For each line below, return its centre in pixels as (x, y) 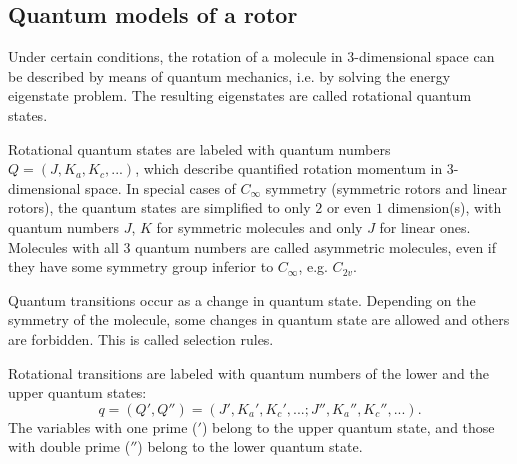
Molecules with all (63, 246)
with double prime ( (69, 446)
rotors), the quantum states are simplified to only (159, 207)
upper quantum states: (77, 392)
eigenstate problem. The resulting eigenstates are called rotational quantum (240, 95)
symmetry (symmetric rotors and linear (386, 187)
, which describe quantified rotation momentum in (289, 168)
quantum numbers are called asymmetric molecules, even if (316, 246)
